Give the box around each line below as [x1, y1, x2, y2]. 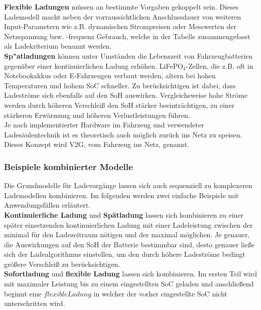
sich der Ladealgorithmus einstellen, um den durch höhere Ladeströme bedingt [4, 249, 245, 259]
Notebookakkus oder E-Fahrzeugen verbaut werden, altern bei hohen [4, 70, 216, 81]
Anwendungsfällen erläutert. [4, 200, 91, 210]
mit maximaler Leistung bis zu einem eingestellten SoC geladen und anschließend [4, 278, 254, 289]
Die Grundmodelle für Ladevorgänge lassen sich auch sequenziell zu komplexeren [4, 180, 252, 191]
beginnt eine [4, 288, 42, 298]
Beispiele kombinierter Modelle [4, 160, 133, 173]
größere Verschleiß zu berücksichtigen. [4, 258, 120, 269]
